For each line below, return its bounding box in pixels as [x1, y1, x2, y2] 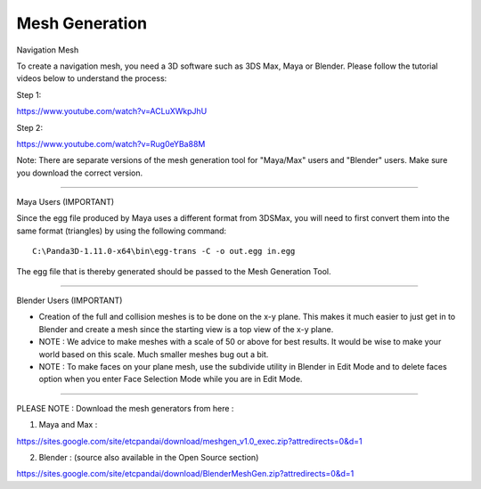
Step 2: [16, 122, 44, 133]
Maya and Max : [38, 420, 98, 430]
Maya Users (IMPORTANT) [16, 197, 115, 208]
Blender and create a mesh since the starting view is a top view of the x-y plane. [38, 323, 334, 334]
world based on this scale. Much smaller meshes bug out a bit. [38, 348, 269, 360]
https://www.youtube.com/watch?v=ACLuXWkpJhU [16, 106, 208, 117]
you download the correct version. [16, 167, 143, 178]
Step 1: [16, 89, 42, 100]
